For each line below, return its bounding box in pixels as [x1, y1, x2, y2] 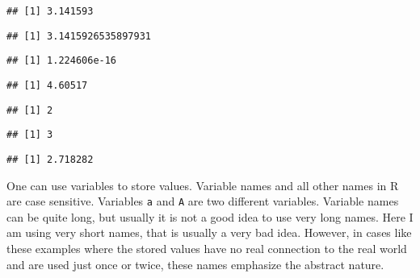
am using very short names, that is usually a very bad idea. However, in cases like [6, 224, 412, 241]
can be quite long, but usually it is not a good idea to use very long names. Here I [6, 208, 414, 225]
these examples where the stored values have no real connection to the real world [6, 240, 407, 257]
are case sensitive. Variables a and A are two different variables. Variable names [6, 193, 399, 210]
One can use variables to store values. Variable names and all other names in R [6, 176, 399, 193]
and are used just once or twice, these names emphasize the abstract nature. [6, 255, 384, 272]
